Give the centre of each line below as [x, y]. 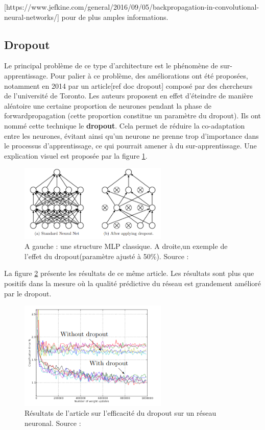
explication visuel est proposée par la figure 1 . [76, 155]
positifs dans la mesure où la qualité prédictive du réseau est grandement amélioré [133, 283]
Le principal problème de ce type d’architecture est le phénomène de [111, 66]
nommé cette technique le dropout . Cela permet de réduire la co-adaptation [125, 125]
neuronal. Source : [53, 423]
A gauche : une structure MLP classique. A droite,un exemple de [126, 246]
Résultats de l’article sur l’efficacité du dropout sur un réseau [121, 413]
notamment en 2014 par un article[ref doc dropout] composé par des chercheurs [128, 85]
